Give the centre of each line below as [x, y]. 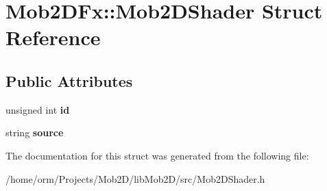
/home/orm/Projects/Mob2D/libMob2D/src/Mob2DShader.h [135, 178]
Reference [53, 37]
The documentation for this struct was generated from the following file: [157, 155]
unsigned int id [38, 109]
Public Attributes [69, 80]
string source [35, 132]
